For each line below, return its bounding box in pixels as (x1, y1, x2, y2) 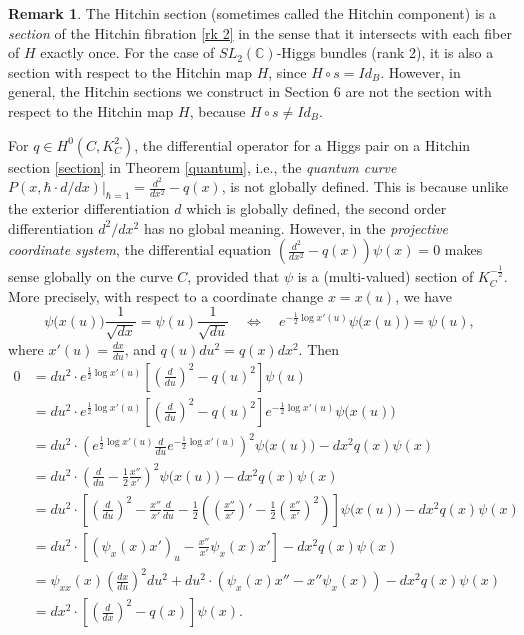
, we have (395, 285, 452, 306)
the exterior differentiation (8, 198, 170, 219)
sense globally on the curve (8, 266, 173, 287)
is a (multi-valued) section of (297, 266, 474, 287)
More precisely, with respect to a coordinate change (8, 285, 324, 306)
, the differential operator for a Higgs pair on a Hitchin (134, 134, 471, 155)
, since (268, 61, 307, 82)
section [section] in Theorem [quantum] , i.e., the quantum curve (8, 156, 397, 177)
